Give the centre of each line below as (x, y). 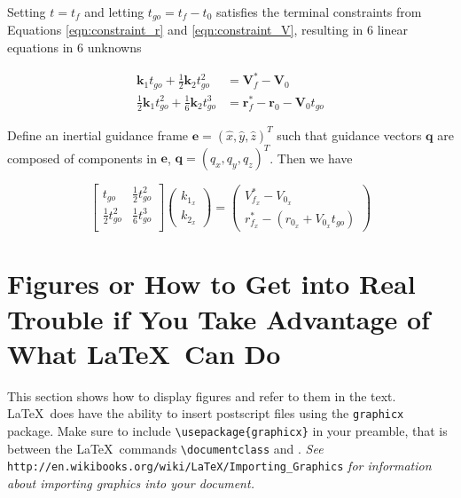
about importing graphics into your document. (131, 482)
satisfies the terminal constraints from (319, 12)
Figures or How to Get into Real (211, 284)
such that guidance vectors (349, 134)
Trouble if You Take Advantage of (219, 318)
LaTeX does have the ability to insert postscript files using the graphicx (206, 413)
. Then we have (311, 158)
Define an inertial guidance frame (98, 134)
